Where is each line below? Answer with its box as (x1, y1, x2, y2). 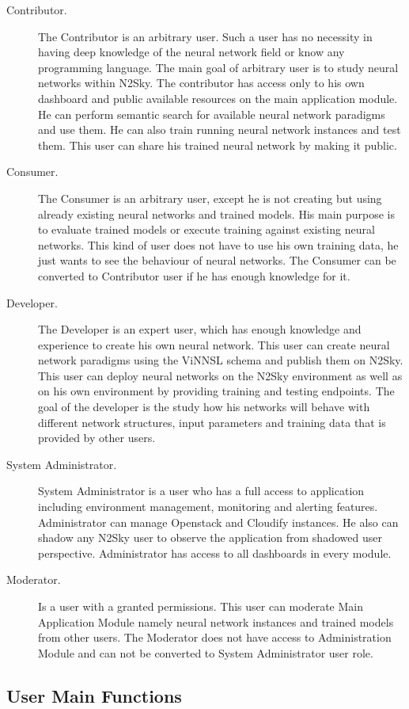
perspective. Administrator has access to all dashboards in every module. (38, 544, 392, 561)
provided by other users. (38, 429, 156, 446)
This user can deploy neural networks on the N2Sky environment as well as (38, 367, 403, 383)
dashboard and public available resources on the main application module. (38, 90, 398, 106)
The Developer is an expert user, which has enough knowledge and (38, 321, 362, 337)
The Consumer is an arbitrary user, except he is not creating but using (38, 189, 382, 206)
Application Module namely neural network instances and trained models (38, 613, 394, 630)
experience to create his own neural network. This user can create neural (38, 336, 390, 353)
